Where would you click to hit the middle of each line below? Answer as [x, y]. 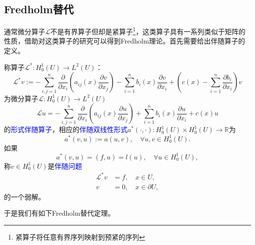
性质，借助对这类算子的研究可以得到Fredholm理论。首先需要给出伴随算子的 [125, 41]
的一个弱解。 [25, 196]
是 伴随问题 [65, 166]
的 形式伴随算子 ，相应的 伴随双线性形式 [66, 129]
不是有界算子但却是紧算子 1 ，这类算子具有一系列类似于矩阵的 [148, 31]
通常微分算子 [25, 31]
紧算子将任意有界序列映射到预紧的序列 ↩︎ [80, 237]
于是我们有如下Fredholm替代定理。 [59, 213]
